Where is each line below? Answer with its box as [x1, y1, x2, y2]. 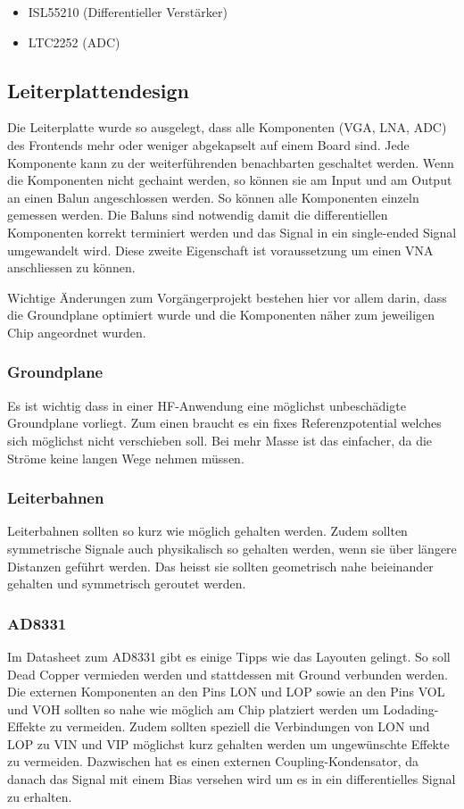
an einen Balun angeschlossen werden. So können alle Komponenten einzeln [7, 188, 419, 206]
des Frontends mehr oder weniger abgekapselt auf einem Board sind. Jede [7, 135, 410, 154]
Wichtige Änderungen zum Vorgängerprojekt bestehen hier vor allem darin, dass [7, 288, 447, 306]
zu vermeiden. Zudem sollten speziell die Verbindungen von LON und [49, 717, 430, 736]
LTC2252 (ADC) [28, 32, 120, 51]
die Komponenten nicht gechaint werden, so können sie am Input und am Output [7, 171, 452, 189]
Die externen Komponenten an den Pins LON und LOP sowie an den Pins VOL [7, 682, 445, 701]
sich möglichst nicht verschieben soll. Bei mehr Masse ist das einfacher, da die [7, 430, 433, 449]
